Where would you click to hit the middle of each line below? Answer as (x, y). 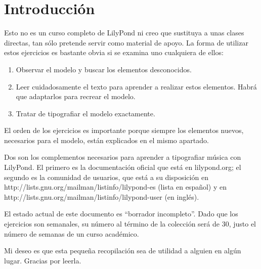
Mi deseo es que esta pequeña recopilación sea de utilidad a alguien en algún (123, 251)
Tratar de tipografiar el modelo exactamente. (85, 113)
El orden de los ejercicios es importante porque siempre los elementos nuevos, (124, 130)
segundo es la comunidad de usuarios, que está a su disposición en (106, 177)
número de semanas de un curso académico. (72, 233)
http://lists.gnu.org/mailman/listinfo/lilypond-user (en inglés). (102, 196)
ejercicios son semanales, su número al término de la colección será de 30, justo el (130, 224)
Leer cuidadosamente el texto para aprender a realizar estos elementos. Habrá (136, 86)
